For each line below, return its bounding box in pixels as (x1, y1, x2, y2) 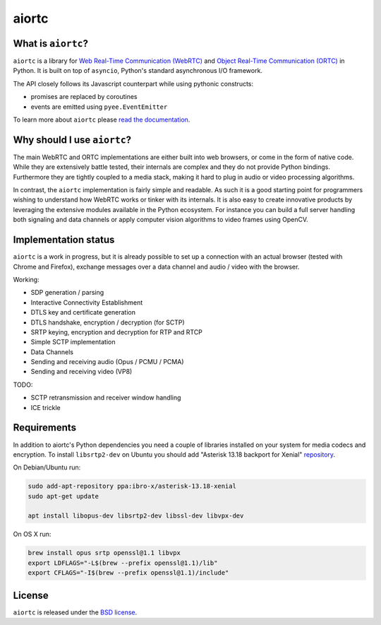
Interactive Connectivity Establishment (30, 298, 143, 307)
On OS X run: (13, 530, 52, 539)
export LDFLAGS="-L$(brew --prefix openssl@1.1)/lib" (28, 559, 218, 567)
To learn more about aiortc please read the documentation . (13, 115, 190, 124)
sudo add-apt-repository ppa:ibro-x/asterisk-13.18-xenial (28, 482, 236, 491)
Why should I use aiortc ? (13, 134, 132, 146)
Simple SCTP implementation (30, 338, 116, 346)
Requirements (13, 421, 77, 434)
